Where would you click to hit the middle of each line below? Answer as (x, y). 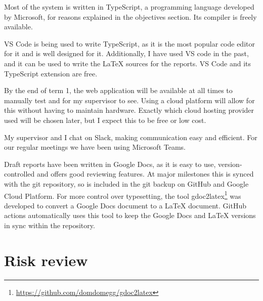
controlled (19, 174)
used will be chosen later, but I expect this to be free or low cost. (105, 120)
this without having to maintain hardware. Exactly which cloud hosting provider (129, 110)
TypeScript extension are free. (51, 73)
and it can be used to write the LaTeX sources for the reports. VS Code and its (128, 63)
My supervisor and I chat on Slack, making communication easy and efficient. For (131, 137)
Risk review (46, 260)
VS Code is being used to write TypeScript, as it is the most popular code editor (129, 43)
